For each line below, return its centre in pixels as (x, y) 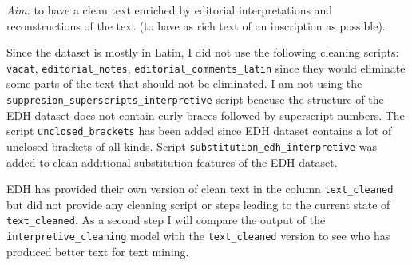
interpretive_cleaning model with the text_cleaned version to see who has (198, 236)
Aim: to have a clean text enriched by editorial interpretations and (170, 10)
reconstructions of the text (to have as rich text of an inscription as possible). (196, 25)
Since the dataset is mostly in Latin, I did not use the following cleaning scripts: (203, 52)
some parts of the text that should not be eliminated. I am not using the (184, 83)
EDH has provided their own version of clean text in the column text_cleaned (200, 189)
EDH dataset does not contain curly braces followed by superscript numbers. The (206, 115)
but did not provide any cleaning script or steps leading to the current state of (198, 204)
